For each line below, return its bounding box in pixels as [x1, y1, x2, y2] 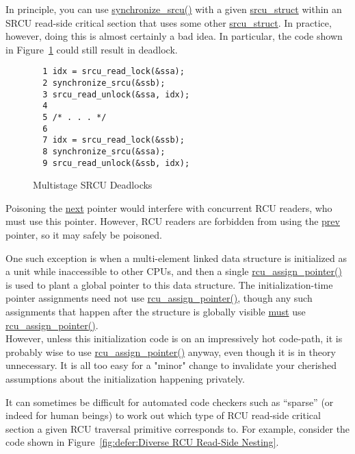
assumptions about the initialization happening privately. [5, 372, 245, 385]
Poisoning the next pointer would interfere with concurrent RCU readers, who [5, 200, 332, 215]
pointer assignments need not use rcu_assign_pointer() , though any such [5, 291, 313, 305]
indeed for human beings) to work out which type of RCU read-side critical [5, 408, 321, 422]
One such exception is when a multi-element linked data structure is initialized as [5, 250, 347, 265]
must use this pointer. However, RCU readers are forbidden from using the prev [5, 214, 340, 228]
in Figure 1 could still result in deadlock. [5, 42, 178, 56]
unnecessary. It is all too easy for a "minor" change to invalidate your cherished [5, 358, 337, 372]
